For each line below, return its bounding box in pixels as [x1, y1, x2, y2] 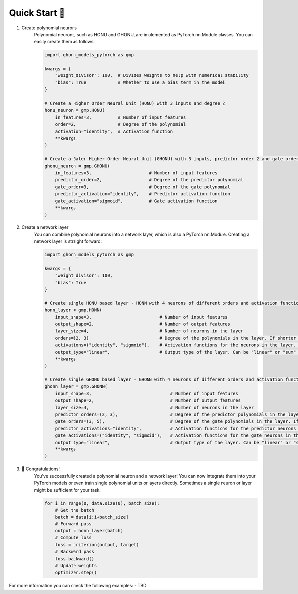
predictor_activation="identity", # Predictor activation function [55, 191, 231, 197]
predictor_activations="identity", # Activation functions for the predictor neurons [55, 425, 296, 431]
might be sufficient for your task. [34, 487, 101, 493]
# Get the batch [55, 507, 94, 513]
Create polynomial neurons [21, 25, 77, 31]
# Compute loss [55, 535, 92, 541]
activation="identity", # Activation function [55, 128, 173, 134]
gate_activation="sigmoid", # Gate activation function [55, 198, 218, 204]
